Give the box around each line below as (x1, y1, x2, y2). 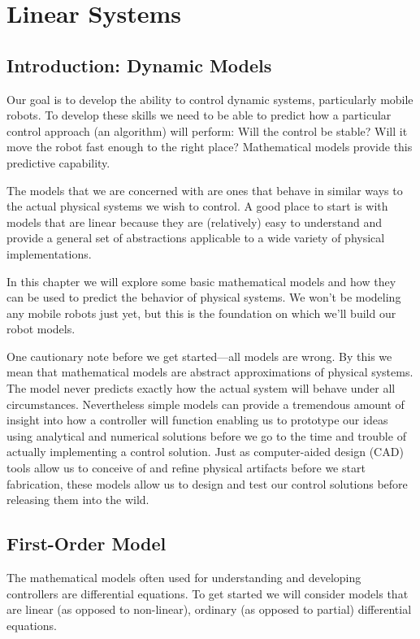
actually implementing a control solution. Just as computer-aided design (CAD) (6, 443, 404, 460)
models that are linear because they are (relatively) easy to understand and (6, 213, 383, 230)
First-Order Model (6, 531, 167, 556)
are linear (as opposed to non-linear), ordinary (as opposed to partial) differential (6, 601, 412, 618)
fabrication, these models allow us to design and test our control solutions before (6, 475, 408, 492)
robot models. (6, 320, 76, 337)
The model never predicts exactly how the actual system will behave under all (6, 380, 396, 397)
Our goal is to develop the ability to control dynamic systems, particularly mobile (6, 90, 414, 107)
